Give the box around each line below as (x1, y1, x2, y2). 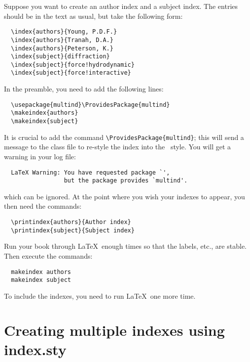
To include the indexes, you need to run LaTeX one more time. (4, 290, 196, 301)
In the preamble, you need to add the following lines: (4, 84, 164, 94)
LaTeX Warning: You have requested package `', (11, 169, 170, 176)
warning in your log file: (4, 151, 76, 161)
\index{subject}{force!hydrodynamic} (11, 61, 135, 68)
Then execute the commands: (4, 250, 93, 261)
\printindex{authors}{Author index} (11, 219, 131, 226)
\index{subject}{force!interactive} (11, 69, 131, 77)
